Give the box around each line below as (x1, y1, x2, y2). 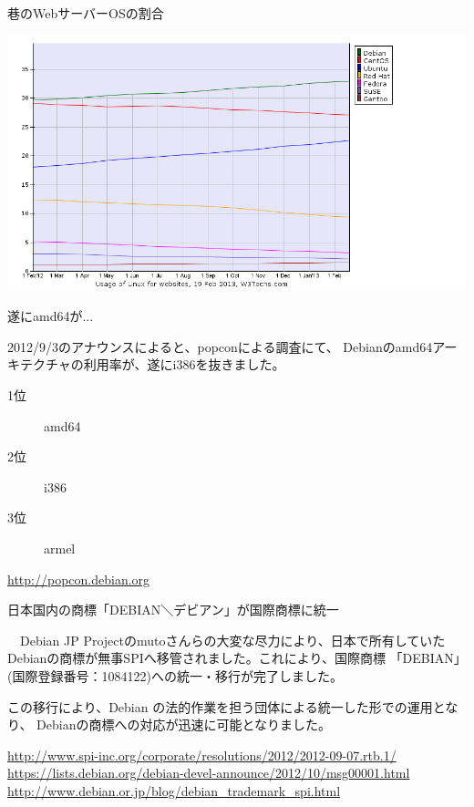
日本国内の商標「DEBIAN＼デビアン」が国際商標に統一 (7, 600, 339, 619)
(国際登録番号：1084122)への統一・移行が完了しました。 (7, 666, 343, 685)
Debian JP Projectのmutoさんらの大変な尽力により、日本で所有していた (19, 630, 446, 649)
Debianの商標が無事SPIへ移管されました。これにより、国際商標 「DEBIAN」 (7, 648, 467, 667)
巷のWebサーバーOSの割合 (7, 4, 164, 22)
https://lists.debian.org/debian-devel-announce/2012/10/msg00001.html (7, 763, 410, 782)
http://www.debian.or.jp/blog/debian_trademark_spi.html (7, 781, 341, 800)
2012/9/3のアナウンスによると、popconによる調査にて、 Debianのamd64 (7, 336, 433, 356)
